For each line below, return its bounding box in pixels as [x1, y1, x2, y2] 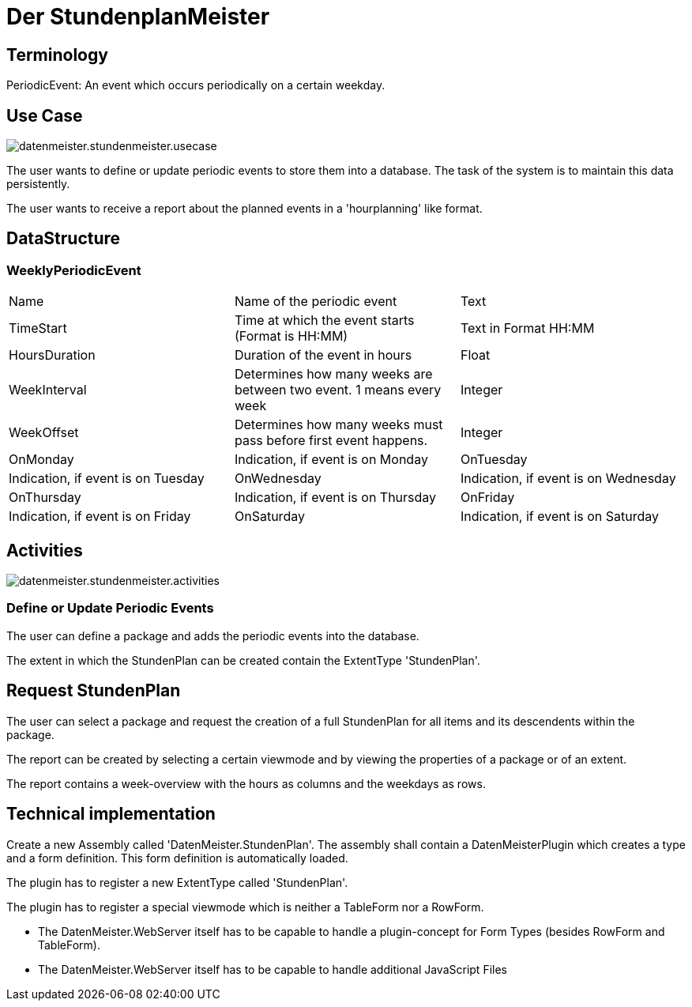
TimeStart [9, 320, 67, 337]
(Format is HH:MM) [234, 328, 348, 345]
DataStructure [6, 228, 121, 249]
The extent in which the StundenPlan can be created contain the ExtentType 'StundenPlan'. [6, 653, 480, 667]
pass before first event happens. [234, 432, 428, 449]
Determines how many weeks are [234, 366, 433, 383]
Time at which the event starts [234, 312, 415, 329]
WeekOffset [9, 424, 79, 441]
